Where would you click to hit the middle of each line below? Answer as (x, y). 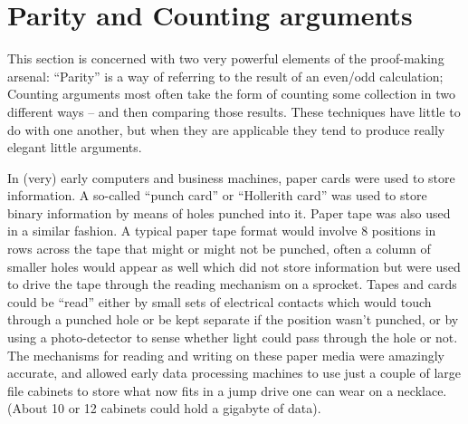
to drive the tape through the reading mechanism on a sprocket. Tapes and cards (232, 284)
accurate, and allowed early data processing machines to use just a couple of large (234, 373)
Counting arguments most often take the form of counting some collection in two (231, 94)
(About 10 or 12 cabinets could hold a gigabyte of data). (164, 408)
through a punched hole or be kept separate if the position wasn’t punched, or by (233, 319)
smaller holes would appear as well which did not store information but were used (234, 266)
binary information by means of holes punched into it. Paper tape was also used (229, 212)
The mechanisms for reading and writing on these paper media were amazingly (226, 355)
